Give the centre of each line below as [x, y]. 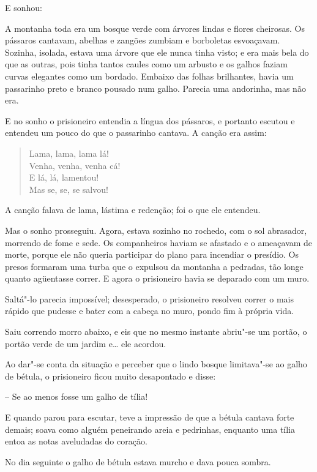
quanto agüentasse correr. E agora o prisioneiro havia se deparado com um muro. [157, 278]
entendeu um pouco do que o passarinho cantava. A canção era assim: [136, 133]
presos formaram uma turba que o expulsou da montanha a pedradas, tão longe [154, 266]
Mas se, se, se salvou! [69, 189]
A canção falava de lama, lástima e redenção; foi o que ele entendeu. [133, 210]
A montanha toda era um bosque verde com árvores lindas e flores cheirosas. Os [155, 28]
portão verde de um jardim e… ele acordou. [86, 343]
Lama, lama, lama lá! [69, 153]
